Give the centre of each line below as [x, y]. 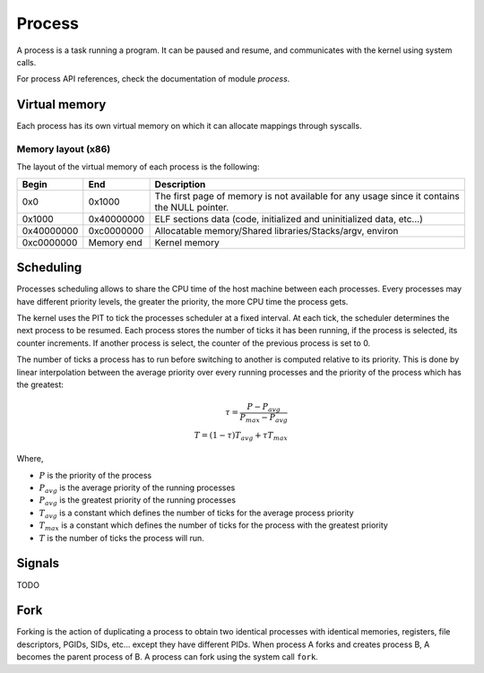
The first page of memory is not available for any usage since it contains [307, 195]
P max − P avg [264, 418]
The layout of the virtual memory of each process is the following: [138, 167]
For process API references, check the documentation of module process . [153, 79]
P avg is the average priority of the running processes [137, 488]
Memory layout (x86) [64, 149]
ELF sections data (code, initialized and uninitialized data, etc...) [289, 219]
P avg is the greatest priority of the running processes [138, 501]
